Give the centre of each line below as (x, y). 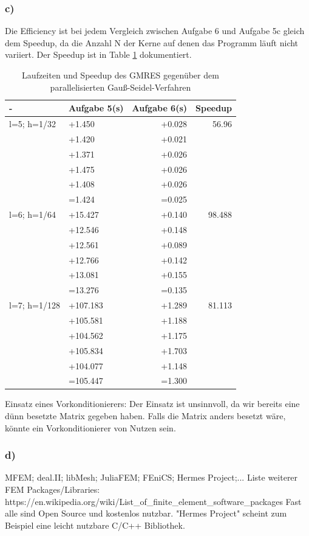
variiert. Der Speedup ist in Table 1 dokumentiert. (98, 54)
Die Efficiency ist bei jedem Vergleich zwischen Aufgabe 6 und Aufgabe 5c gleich (155, 31)
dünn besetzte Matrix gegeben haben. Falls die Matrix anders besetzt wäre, (145, 416)
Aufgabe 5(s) (96, 108)
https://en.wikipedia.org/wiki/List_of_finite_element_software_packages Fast (153, 501)
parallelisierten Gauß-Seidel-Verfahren (121, 87)
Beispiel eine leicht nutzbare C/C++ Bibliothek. (95, 525)
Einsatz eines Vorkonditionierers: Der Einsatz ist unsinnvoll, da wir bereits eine (152, 404)
